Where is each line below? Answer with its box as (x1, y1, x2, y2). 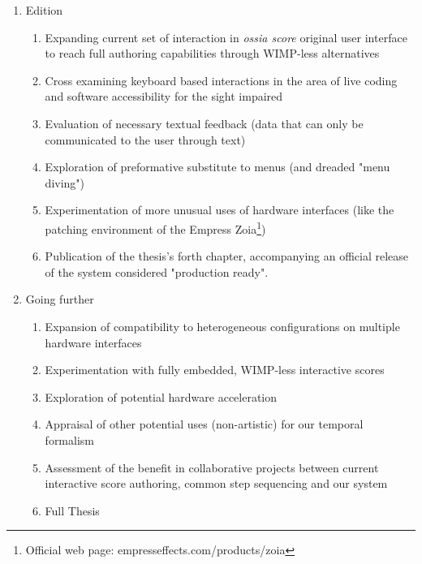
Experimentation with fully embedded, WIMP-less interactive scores (45, 361, 385, 378)
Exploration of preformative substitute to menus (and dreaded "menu (45, 158, 390, 175)
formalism (45, 431, 94, 448)
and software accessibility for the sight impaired (45, 88, 283, 105)
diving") (45, 174, 85, 191)
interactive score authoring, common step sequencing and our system (45, 475, 388, 492)
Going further (25, 291, 94, 308)
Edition (25, 2, 63, 18)
